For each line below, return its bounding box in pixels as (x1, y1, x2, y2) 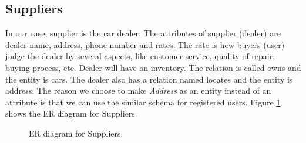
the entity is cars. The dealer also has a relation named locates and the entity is (5, 73, 293, 85)
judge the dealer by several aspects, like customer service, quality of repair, (5, 50, 275, 62)
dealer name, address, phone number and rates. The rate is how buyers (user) (5, 38, 285, 50)
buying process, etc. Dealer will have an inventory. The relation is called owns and (5, 61, 301, 73)
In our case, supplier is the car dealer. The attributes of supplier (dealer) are (5, 27, 281, 39)
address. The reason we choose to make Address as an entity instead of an (5, 84, 271, 97)
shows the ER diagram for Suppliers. (5, 107, 137, 120)
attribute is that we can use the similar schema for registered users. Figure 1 (5, 96, 281, 108)
